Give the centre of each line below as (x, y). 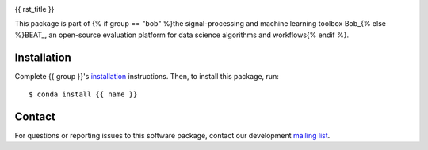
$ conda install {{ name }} (83, 94)
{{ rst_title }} (34, 9)
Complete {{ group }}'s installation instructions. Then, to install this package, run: (147, 76)
